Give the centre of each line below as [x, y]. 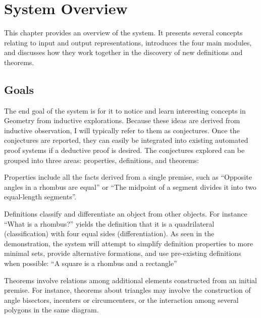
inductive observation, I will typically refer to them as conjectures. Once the [122, 130]
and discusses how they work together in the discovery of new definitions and [123, 52]
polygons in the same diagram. [51, 310]
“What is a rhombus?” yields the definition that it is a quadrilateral [109, 223]
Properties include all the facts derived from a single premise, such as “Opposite [128, 177]
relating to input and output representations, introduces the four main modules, [128, 42]
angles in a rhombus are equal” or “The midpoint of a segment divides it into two [130, 187]
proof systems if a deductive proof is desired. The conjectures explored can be [124, 150]
